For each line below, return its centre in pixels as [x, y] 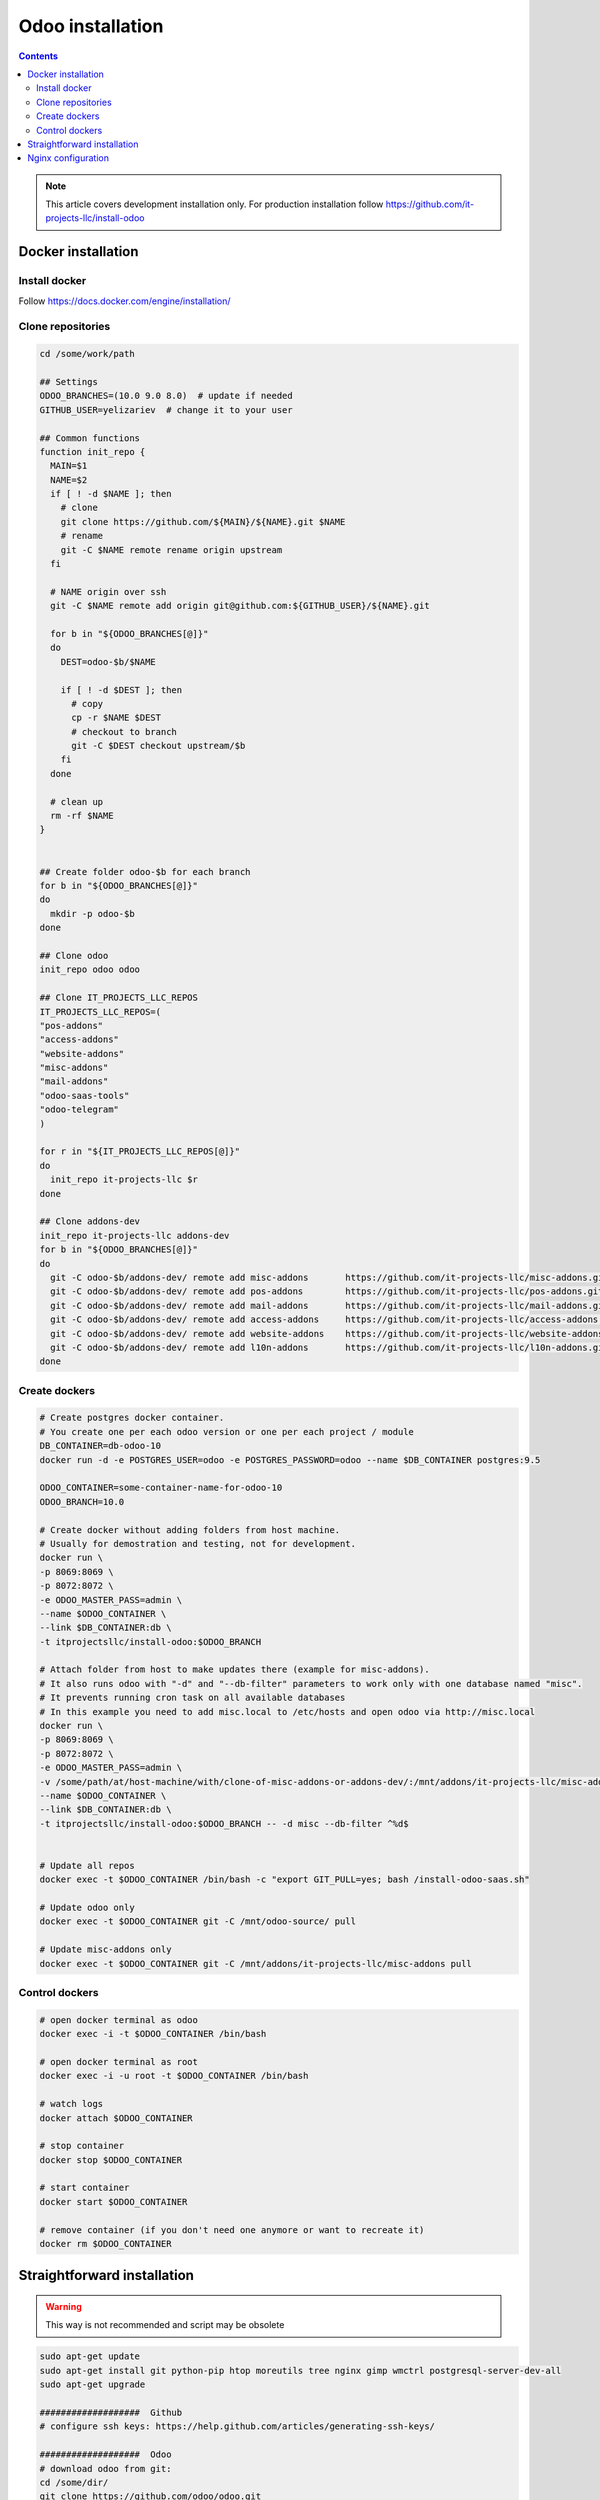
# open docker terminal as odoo [119, 2019]
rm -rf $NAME [82, 816]
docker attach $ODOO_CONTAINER [116, 2118]
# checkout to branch [124, 731]
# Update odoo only [87, 1908]
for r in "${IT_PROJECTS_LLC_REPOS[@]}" [139, 1151]
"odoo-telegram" [79, 1109]
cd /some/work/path [87, 354]
